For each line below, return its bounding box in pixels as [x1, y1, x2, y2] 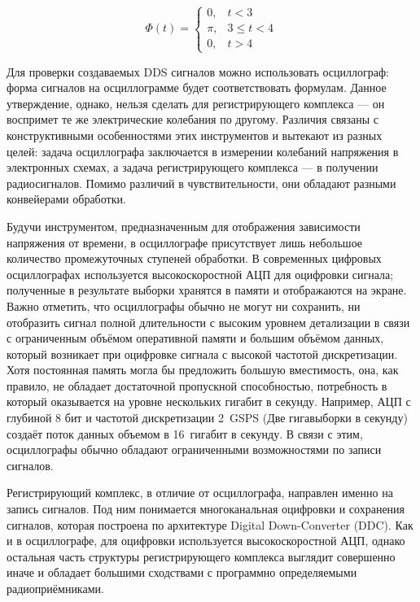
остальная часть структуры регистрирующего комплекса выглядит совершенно [7, 547, 396, 565]
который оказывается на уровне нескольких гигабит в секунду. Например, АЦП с [7, 393, 411, 410]
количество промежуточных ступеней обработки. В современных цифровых [7, 250, 382, 267]
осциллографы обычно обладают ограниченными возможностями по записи [7, 441, 382, 458]
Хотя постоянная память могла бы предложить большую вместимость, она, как [7, 361, 399, 378]
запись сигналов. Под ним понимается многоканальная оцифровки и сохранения [7, 500, 405, 517]
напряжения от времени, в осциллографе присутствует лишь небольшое [7, 233, 363, 251]
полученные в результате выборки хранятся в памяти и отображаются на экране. [7, 281, 407, 299]
